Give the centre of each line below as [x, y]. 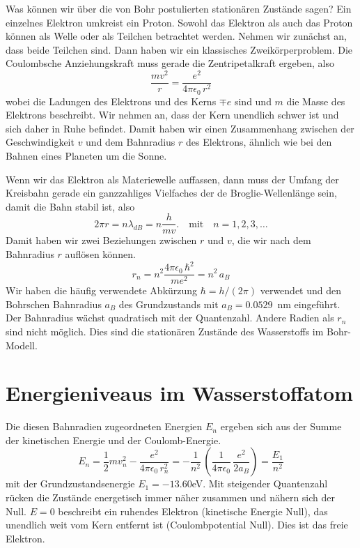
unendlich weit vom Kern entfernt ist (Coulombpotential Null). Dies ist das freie [177, 525]
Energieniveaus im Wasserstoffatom [179, 393]
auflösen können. [100, 253]
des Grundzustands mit [169, 304]
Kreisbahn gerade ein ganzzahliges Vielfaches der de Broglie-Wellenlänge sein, [171, 193]
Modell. [22, 345]
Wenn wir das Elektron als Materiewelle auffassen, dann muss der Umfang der [172, 179]
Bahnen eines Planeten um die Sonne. [86, 155]
